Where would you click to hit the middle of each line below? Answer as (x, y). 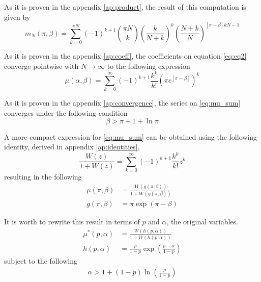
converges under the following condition (66, 113)
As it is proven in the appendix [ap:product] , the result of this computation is (125, 7)
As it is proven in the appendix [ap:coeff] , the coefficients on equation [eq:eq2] (125, 55)
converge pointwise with (41, 66)
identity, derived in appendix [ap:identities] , (72, 147)
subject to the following (41, 260)
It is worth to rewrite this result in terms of (72, 222)
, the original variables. (202, 222)
